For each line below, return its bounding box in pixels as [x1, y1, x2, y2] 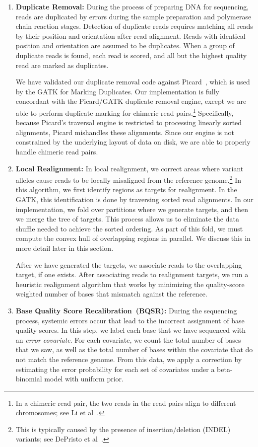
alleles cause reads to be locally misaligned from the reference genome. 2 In [15, 173, 242, 185]
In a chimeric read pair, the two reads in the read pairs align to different [15, 397, 236, 408]
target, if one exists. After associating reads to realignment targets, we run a [15, 269, 249, 280]
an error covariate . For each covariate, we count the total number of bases [15, 334, 241, 345]
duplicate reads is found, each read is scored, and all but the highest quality [15, 50, 247, 60]
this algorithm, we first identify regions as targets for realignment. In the [15, 184, 237, 195]
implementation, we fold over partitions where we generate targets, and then [15, 204, 248, 214]
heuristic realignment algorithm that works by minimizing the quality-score [15, 279, 245, 289]
